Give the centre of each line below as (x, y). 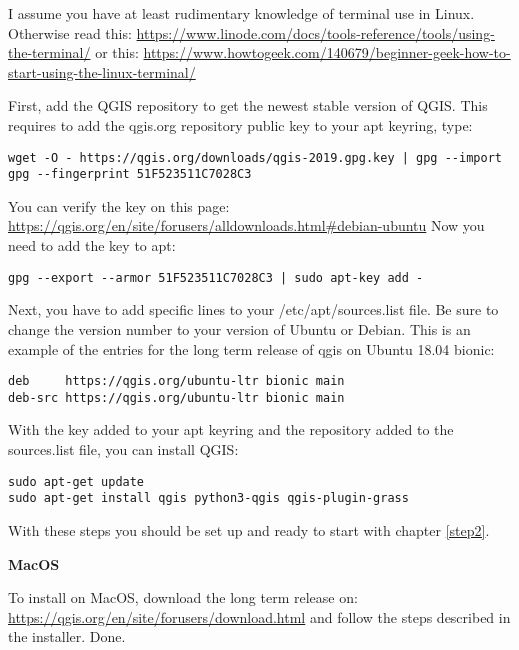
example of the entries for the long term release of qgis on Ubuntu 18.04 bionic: (251, 348)
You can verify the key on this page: (119, 205)
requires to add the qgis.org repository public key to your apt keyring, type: (240, 124)
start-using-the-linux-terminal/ (102, 71)
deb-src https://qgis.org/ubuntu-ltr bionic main (176, 397)
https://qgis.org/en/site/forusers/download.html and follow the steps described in (259, 616)
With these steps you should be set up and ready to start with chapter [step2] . (249, 529)
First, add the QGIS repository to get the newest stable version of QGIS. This (248, 105)
